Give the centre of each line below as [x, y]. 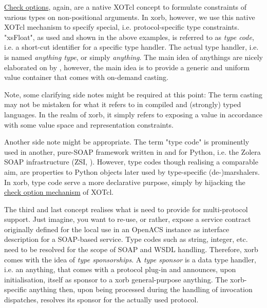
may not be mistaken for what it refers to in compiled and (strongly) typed [123, 104]
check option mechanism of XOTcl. [59, 192]
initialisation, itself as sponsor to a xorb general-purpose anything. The [116, 279]
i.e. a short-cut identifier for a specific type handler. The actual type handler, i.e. [131, 47]
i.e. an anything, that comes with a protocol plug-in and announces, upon [120, 269]
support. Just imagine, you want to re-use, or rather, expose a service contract [128, 219]
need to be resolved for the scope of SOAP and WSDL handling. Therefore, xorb [131, 249]
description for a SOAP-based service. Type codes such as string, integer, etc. [126, 239]
